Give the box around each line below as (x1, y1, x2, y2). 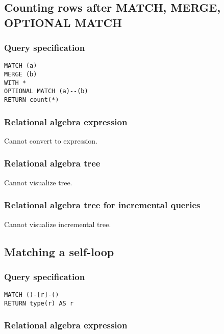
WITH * (4, 79, 26, 87)
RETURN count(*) (4, 96, 59, 104)
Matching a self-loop (4, 243, 114, 259)
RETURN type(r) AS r (4, 299, 74, 307)
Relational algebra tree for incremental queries (4, 199, 201, 211)
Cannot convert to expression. (4, 135, 98, 146)
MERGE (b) (4, 71, 37, 78)
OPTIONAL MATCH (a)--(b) (4, 88, 88, 95)
